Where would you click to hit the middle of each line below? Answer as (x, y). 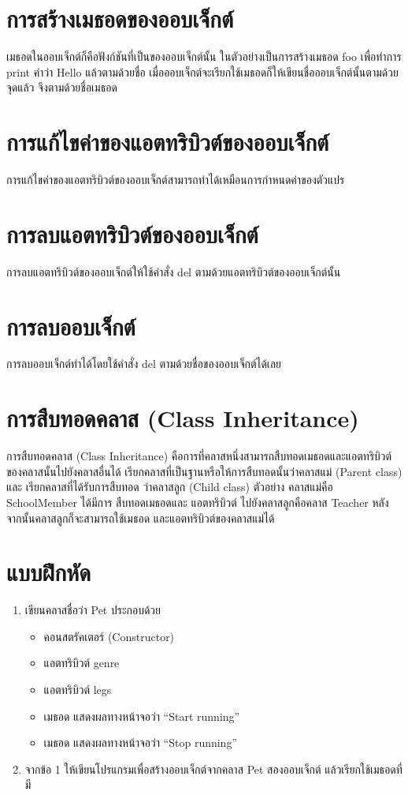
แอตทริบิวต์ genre (82, 663)
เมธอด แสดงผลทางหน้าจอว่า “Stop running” (141, 742)
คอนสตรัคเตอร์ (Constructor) (109, 636)
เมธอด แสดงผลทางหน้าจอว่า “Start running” (142, 716)
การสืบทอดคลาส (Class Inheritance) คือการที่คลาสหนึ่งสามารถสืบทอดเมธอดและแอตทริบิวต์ (199, 456)
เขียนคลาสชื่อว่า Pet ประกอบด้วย (93, 610)
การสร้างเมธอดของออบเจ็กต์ (120, 19)
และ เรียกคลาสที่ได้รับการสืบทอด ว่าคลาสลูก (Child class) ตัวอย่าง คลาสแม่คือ (170, 487)
